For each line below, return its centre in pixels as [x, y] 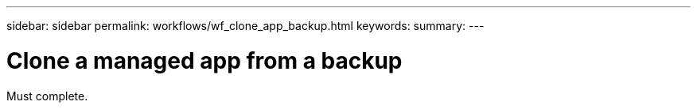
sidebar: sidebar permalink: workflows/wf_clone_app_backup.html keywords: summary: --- [245, 26]
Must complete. [47, 96]
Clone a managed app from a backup [204, 60]
